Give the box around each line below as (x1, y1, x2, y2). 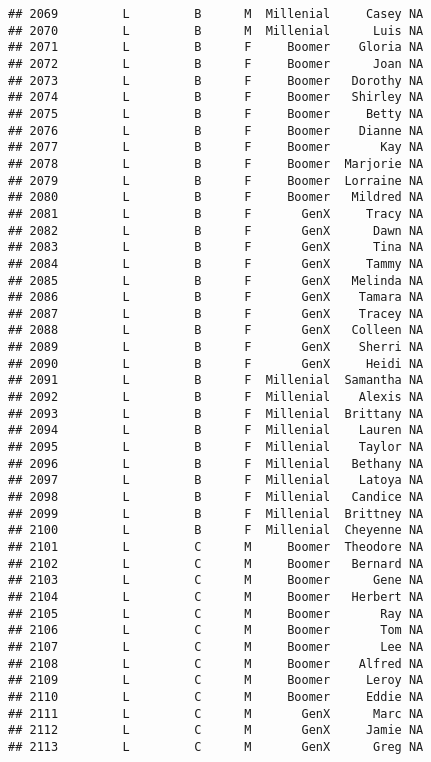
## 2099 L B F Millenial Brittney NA (8, 506, 424, 521)
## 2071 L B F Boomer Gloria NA (8, 40, 424, 55)
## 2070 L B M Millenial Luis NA (8, 23, 424, 38)
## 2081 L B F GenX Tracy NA (8, 206, 424, 221)
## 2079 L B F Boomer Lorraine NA (8, 173, 424, 188)
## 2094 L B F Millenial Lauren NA (8, 423, 424, 438)
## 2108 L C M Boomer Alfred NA (8, 656, 424, 671)
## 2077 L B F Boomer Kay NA (8, 140, 424, 155)
